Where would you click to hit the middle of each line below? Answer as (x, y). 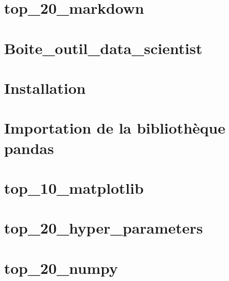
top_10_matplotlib (74, 187)
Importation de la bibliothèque (115, 128)
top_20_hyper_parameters (104, 228)
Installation (45, 87)
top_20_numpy (61, 267)
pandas (29, 148)
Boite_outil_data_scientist (103, 48)
